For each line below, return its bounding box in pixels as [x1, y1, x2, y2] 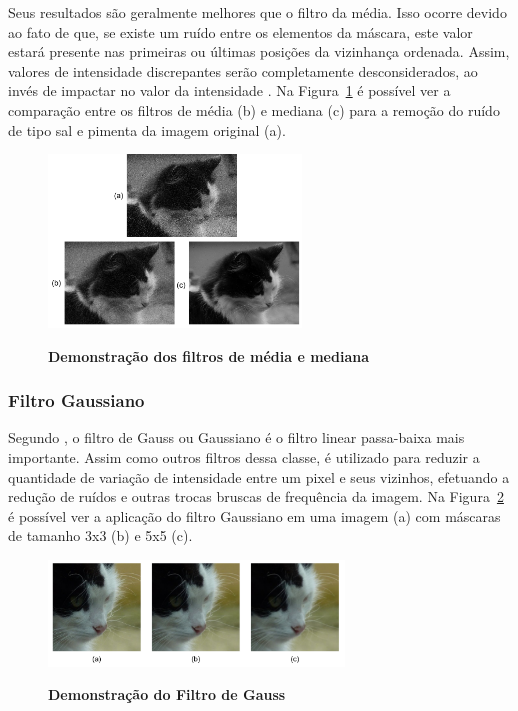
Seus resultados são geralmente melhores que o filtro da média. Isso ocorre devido [8, 2, 507, 22]
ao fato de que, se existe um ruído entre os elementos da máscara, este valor [8, 21, 473, 42]
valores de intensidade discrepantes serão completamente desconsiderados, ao [8, 60, 478, 81]
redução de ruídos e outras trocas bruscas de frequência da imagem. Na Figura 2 [8, 486, 504, 507]
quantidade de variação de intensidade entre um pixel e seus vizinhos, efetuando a [8, 466, 510, 487]
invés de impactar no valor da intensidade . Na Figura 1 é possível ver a [8, 80, 451, 101]
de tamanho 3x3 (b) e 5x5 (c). [8, 525, 193, 546]
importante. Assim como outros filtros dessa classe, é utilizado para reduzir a [8, 446, 480, 467]
